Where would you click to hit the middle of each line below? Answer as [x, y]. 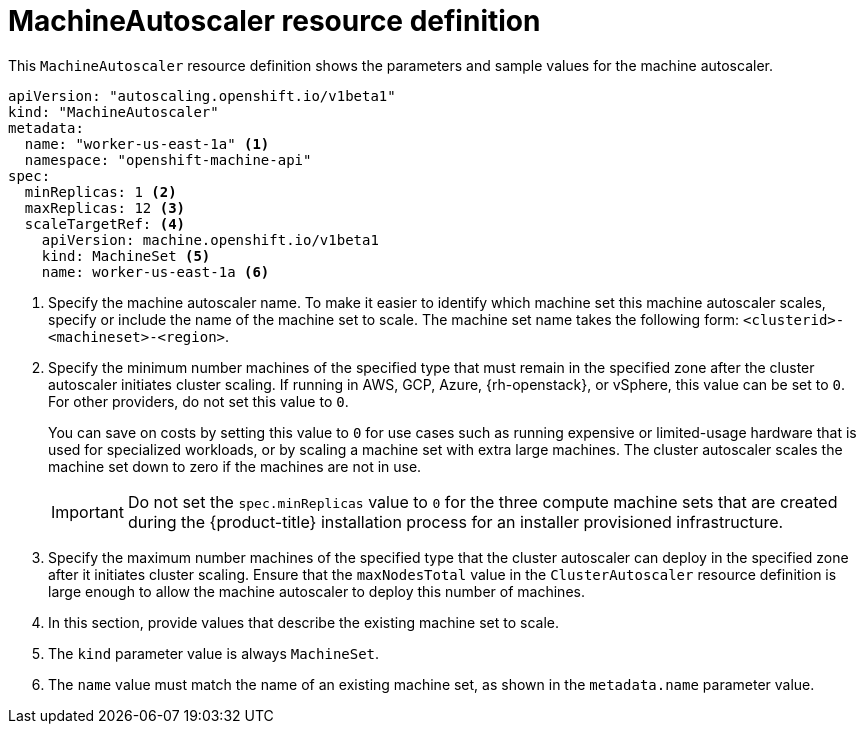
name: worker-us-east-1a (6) [155, 271]
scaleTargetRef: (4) [105, 223]
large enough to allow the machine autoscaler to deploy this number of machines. [316, 591]
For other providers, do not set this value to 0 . [198, 401]
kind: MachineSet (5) [126, 255]
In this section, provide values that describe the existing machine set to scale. [303, 622]
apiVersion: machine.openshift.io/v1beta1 [210, 239]
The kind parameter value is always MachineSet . [214, 653]
